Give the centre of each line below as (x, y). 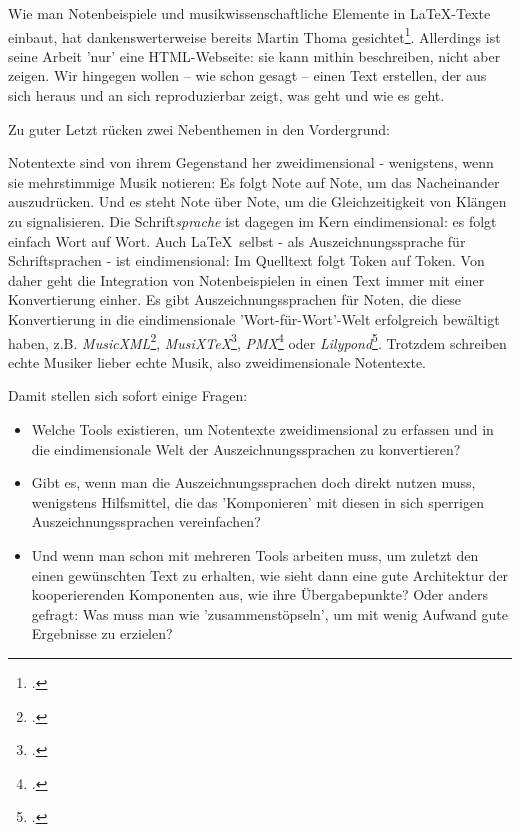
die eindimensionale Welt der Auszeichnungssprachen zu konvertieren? (246, 448)
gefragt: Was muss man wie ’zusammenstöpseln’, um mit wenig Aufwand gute (269, 613)
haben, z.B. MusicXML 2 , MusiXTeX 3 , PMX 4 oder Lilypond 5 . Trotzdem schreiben (257, 341)
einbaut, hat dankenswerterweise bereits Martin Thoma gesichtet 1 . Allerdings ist (254, 35)
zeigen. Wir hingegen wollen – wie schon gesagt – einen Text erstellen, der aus (247, 75)
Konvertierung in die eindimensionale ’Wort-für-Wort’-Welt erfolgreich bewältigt (254, 318)
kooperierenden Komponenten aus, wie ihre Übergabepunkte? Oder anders (259, 594)
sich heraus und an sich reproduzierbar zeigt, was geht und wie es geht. (226, 95)
